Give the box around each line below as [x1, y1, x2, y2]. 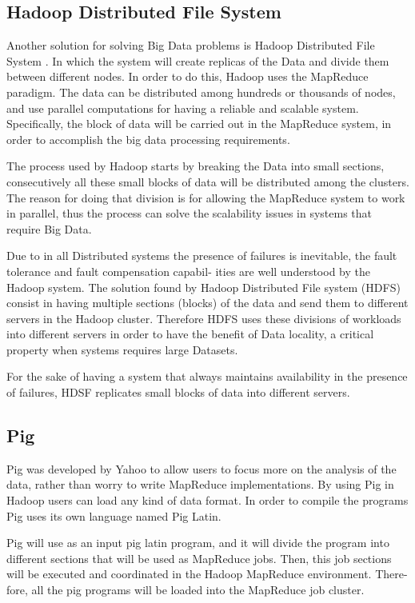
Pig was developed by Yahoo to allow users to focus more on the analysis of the [6, 460, 397, 477]
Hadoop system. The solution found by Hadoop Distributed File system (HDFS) [6, 278, 401, 295]
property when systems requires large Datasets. [6, 341, 238, 357]
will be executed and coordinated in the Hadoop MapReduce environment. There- [6, 565, 408, 582]
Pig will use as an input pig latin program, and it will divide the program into [6, 534, 389, 551]
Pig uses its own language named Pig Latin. [6, 507, 221, 524]
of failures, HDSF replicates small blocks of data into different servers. [6, 384, 350, 401]
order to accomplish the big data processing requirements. [6, 130, 290, 147]
